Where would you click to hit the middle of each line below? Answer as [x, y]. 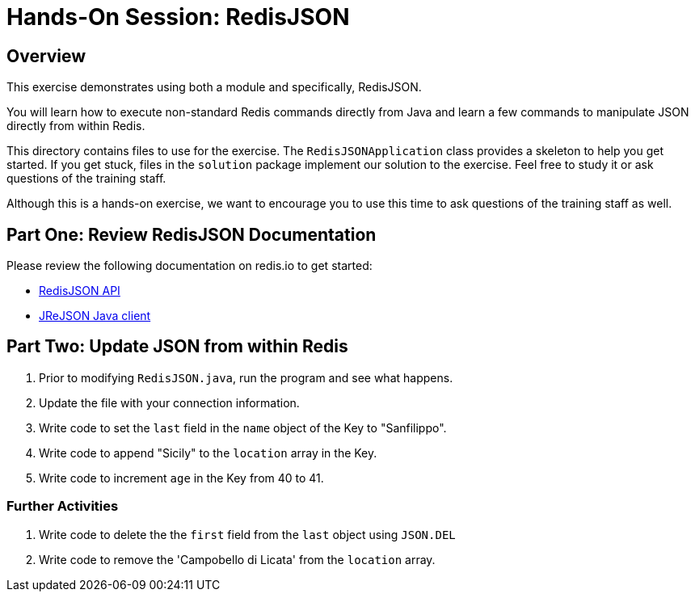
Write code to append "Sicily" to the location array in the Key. [208, 453]
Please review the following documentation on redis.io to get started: [190, 266]
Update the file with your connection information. [169, 402]
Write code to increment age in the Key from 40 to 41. [181, 478]
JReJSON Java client [95, 316]
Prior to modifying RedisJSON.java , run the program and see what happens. [246, 377]
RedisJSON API [80, 291]
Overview [46, 56]
